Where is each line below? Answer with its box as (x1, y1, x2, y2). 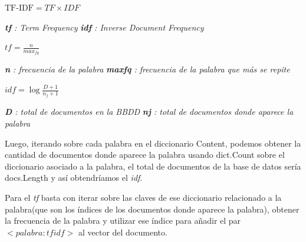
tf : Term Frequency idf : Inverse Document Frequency (5, 21, 204, 33)
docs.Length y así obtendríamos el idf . (5, 171, 143, 184)
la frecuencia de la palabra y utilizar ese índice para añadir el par (5, 214, 241, 227)
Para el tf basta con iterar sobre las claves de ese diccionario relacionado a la (5, 191, 282, 204)
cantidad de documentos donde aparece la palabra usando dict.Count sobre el (5, 148, 285, 161)
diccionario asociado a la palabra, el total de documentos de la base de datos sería (5, 160, 301, 172)
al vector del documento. (78, 226, 167, 238)
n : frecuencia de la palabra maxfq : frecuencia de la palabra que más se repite (5, 63, 290, 75)
